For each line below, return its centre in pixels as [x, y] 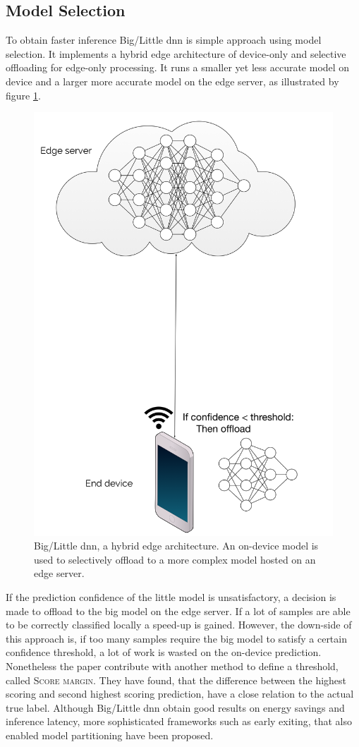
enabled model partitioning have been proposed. [110, 735]
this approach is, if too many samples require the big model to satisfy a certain [176, 638]
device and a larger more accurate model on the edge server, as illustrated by [172, 81]
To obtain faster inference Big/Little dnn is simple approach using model [164, 40]
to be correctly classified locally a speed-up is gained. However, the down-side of [179, 625]
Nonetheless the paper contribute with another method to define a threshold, [172, 666]
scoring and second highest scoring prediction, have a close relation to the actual [180, 694]
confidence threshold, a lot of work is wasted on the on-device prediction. [164, 652]
